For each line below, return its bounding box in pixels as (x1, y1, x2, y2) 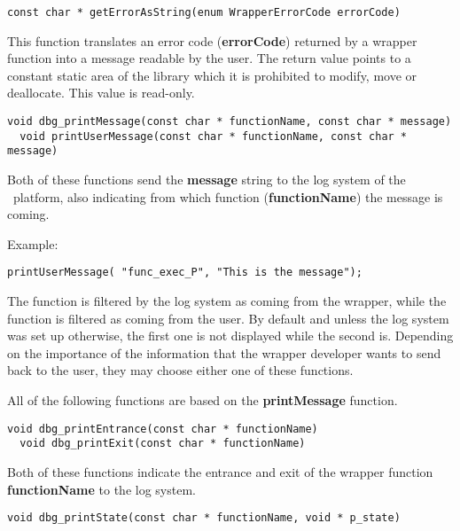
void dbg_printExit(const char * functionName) (19, 437, 306, 450)
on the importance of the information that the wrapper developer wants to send (7, 343, 441, 362)
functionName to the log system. (7, 480, 196, 498)
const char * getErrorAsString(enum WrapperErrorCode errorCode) (7, 6, 401, 19)
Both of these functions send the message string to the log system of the (7, 170, 406, 188)
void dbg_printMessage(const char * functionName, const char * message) (7, 115, 452, 129)
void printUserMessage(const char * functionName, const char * (19, 129, 408, 143)
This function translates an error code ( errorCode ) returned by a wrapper (7, 31, 417, 50)
